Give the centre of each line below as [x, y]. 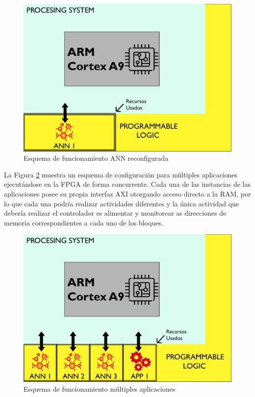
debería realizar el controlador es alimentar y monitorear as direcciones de [115, 213]
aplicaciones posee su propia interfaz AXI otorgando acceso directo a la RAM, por [127, 193]
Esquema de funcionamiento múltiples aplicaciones [100, 388]
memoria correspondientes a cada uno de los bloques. [84, 222]
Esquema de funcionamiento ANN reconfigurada [96, 158]
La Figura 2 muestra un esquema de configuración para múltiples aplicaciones [121, 174]
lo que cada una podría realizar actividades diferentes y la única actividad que [122, 203]
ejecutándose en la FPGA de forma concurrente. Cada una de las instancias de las [127, 184]
